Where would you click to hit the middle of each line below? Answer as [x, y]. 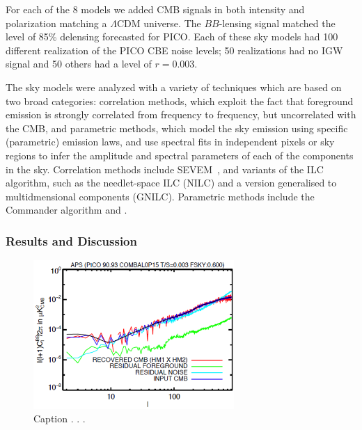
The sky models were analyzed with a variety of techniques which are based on [174, 87]
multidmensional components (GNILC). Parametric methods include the [160, 196]
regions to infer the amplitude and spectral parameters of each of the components [180, 155]
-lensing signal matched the [277, 23]
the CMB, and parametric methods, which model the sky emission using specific [177, 128]
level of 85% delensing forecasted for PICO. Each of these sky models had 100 [172, 37]
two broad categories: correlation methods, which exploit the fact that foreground [180, 101]
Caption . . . [60, 419]
